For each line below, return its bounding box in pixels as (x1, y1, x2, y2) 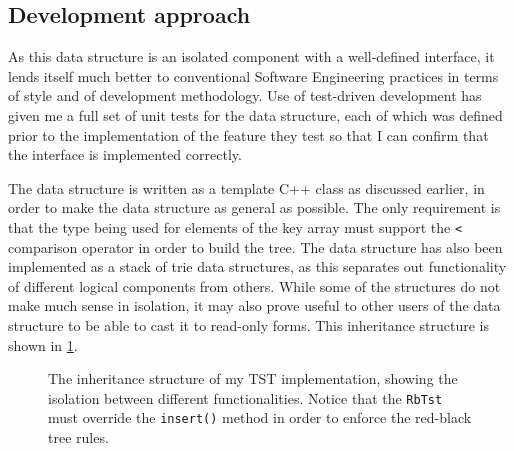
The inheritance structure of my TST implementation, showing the (48, 368, 458, 389)
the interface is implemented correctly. (8, 144, 242, 165)
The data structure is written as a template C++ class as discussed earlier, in (8, 177, 485, 198)
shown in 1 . (8, 334, 78, 355)
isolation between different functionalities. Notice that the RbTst (48, 387, 443, 408)
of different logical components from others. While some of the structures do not (8, 275, 501, 296)
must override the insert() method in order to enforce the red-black (48, 407, 472, 428)
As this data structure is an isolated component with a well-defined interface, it (8, 46, 495, 67)
